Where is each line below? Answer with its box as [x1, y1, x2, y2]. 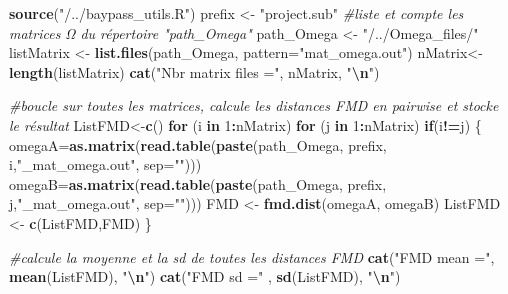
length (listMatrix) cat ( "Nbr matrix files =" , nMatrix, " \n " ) [9, 61, 380, 82]
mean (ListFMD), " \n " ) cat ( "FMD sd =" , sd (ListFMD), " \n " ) [9, 266, 401, 287]
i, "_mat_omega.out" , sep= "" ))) [9, 154, 202, 175]
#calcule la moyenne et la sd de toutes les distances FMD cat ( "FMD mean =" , [9, 246, 495, 267]
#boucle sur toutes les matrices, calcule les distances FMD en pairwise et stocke [9, 95, 499, 116]
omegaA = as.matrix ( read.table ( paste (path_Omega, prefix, [9, 134, 387, 155]
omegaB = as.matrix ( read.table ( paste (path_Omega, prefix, [9, 173, 387, 194]
